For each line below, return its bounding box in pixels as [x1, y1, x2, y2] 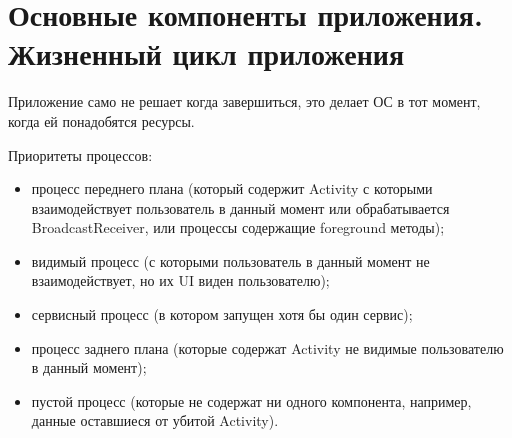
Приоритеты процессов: [8, 144, 153, 165]
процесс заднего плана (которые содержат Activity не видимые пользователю [31, 337, 504, 358]
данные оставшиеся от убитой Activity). [31, 410, 279, 431]
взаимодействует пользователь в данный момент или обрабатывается [31, 197, 450, 218]
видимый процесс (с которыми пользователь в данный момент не [31, 250, 430, 271]
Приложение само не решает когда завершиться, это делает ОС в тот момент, [8, 91, 481, 112]
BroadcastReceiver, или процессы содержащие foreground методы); [31, 217, 445, 238]
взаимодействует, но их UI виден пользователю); [31, 270, 330, 291]
